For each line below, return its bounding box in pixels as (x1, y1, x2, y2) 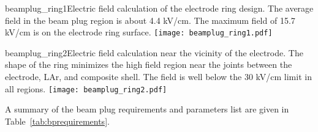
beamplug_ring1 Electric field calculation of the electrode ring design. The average (5, 2, 314, 14)
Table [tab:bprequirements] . (5, 114, 110, 127)
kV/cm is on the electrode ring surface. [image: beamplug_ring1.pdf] (5, 26, 273, 38)
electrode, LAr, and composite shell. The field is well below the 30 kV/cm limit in (5, 70, 312, 83)
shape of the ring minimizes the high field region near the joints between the (5, 58, 292, 71)
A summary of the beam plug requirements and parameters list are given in (5, 103, 289, 116)
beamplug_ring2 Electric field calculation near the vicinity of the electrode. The (5, 46, 303, 59)
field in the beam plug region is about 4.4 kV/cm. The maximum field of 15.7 (5, 13, 295, 26)
